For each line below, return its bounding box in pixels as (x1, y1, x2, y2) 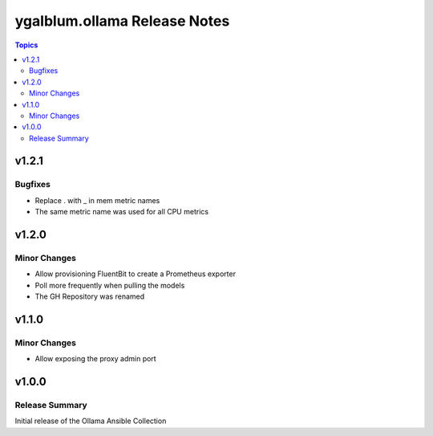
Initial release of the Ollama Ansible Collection (14, 416, 167, 426)
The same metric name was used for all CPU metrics (34, 207, 208, 217)
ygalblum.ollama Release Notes (14, 12, 230, 30)
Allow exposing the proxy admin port (34, 354, 156, 364)
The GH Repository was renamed (34, 291, 145, 301)
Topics (14, 40, 38, 50)
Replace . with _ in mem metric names (34, 195, 160, 205)
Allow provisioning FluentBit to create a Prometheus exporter (34, 269, 237, 279)
